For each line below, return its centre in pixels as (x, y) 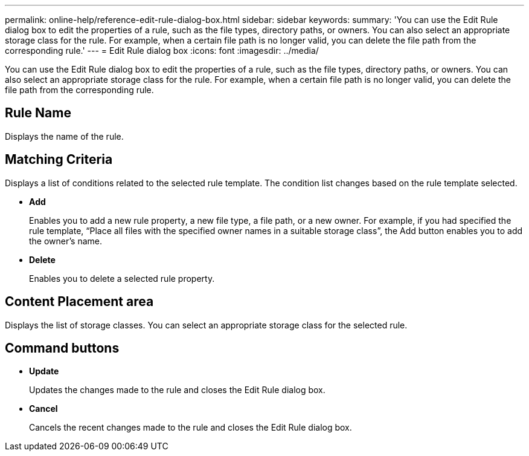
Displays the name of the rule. (64, 136)
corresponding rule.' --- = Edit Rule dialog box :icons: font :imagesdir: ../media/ (162, 50)
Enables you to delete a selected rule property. (122, 278)
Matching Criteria (59, 160)
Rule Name (38, 113)
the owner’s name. (66, 241)
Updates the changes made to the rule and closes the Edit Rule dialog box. (177, 390)
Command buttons (62, 348)
